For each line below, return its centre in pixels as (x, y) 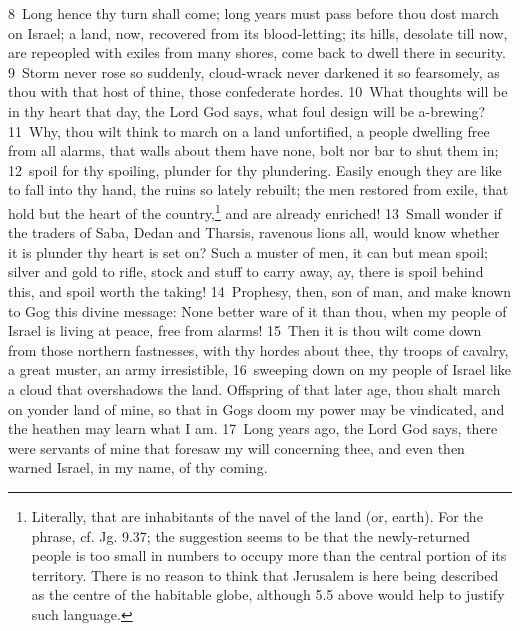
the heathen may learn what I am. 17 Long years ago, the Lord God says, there (253, 428)
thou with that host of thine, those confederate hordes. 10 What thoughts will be (258, 91)
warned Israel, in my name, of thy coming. (138, 467)
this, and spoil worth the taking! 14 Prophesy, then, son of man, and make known (260, 290)
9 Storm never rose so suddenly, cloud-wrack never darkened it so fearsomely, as (254, 71)
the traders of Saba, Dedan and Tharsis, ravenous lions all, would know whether (254, 232)
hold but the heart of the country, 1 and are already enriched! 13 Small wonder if (255, 211)
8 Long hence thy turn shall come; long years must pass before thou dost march (253, 13)
